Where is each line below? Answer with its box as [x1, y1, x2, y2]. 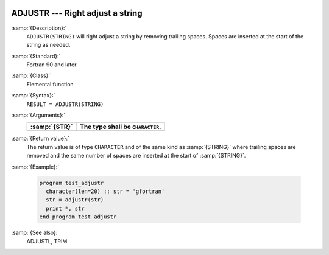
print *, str [46, 204, 85, 212]
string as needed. [26, 41, 71, 49]
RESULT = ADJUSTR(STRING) [26, 100, 104, 108]
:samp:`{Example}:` [11, 163, 60, 170]
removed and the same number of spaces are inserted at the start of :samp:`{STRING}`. [26, 152, 246, 159]
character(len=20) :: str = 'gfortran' [46, 187, 165, 195]
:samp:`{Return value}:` [11, 134, 70, 142]
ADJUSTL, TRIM [26, 237, 68, 245]
